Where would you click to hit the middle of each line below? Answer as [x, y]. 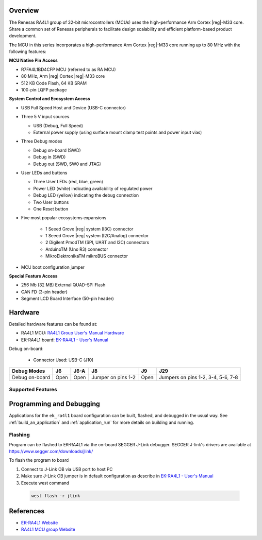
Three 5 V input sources [45, 117]
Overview [24, 10]
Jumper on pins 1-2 [114, 378]
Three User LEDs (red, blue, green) [68, 182]
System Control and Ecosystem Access [50, 99]
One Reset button [51, 209]
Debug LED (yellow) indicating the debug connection [86, 195]
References [27, 511]
